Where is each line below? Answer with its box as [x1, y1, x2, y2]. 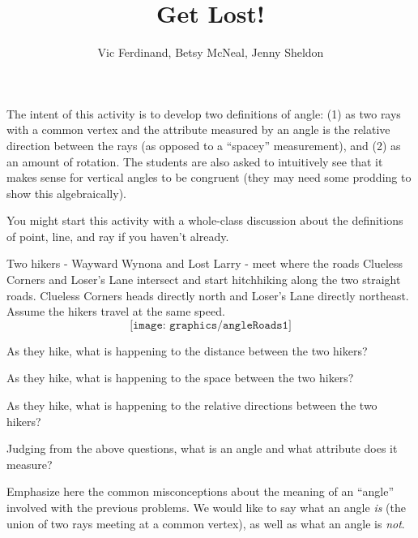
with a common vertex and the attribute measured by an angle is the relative [6, 121, 390, 138]
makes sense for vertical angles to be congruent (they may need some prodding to [6, 169, 412, 186]
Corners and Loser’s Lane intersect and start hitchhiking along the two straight [6, 271, 401, 288]
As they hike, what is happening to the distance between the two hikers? [6, 342, 368, 359]
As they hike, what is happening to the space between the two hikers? [6, 369, 354, 386]
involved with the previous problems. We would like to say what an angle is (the [6, 499, 406, 515]
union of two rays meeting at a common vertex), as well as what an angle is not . [6, 514, 405, 532]
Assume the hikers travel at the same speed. [6, 303, 225, 320]
